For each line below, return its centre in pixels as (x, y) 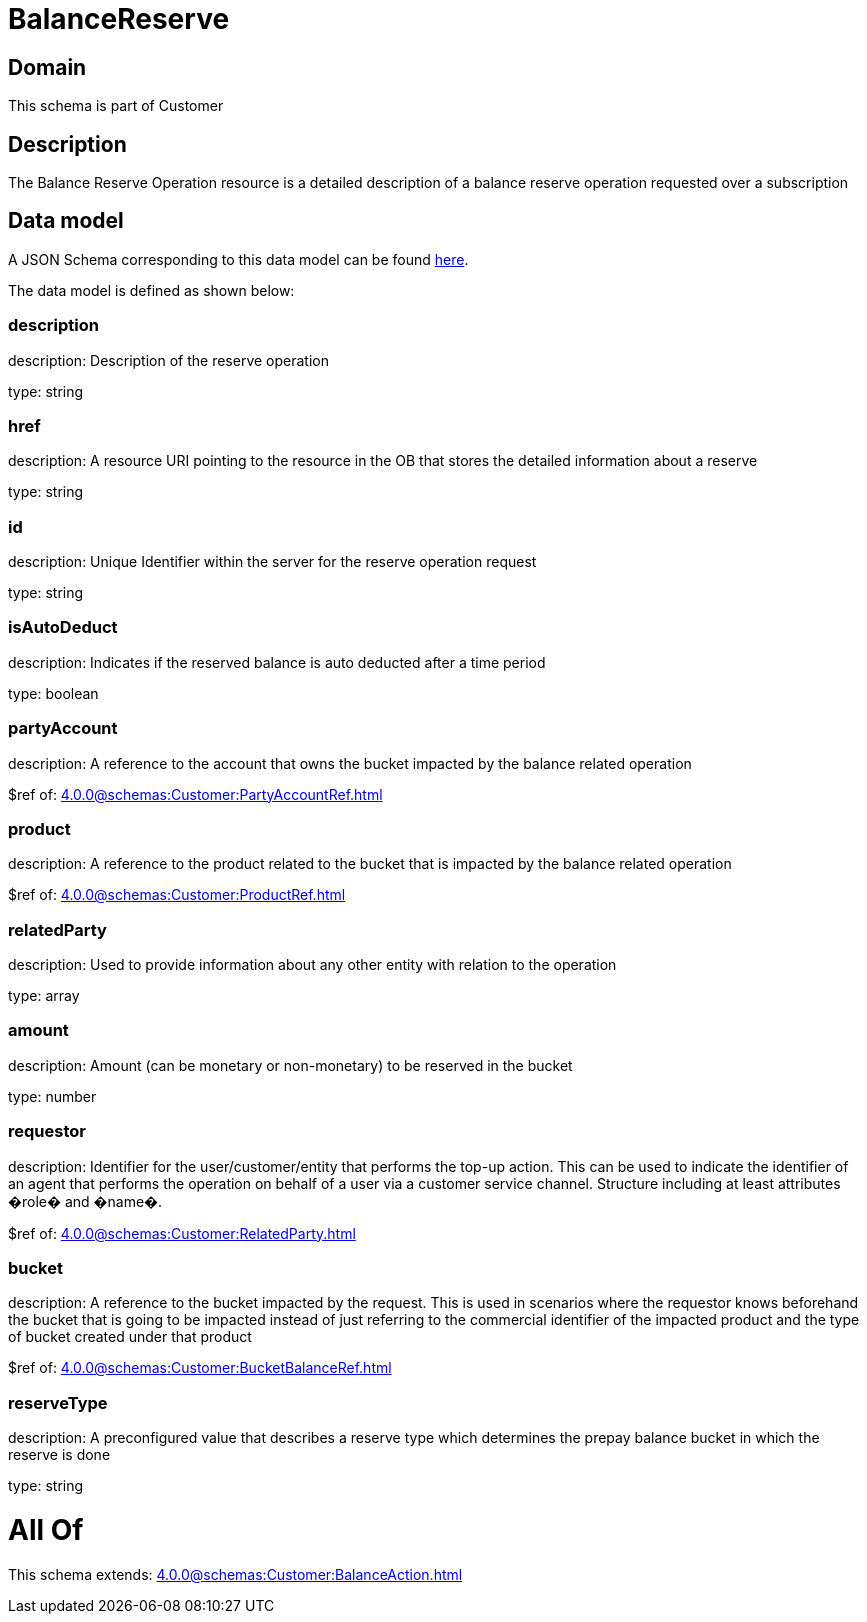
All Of (46, 1529)
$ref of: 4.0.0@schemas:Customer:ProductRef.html (177, 895)
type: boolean (53, 693)
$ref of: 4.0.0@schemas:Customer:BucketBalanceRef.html (200, 1368)
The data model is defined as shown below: (151, 290)
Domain (47, 67)
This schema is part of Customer (116, 106)
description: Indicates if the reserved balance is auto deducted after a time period (277, 662)
